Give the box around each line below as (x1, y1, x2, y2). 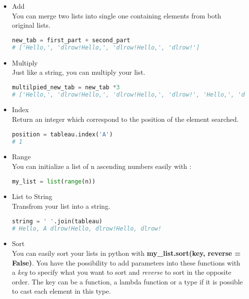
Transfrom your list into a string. (12, 201, 111, 211)
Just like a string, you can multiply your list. (12, 67, 146, 77)
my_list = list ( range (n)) (12, 178, 96, 185)
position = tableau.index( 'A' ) (12, 131, 113, 138)
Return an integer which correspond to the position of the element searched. (12, 114, 239, 124)
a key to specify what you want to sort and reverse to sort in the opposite (12, 267, 232, 277)
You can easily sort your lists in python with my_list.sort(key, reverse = (12, 248, 241, 258)
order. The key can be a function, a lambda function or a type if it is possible (12, 276, 243, 286)
